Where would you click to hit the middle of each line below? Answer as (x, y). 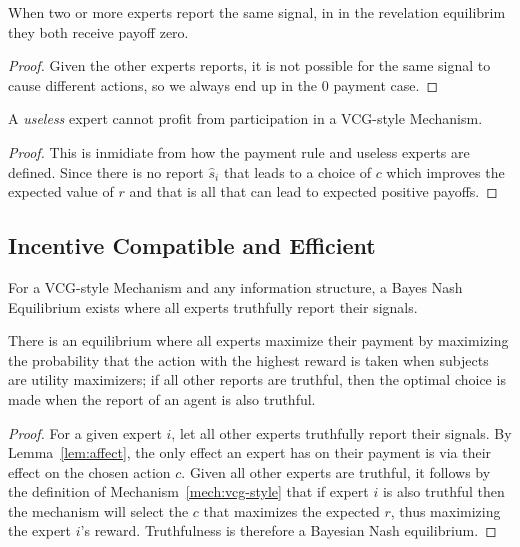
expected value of (61, 191)
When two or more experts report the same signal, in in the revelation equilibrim (257, 12)
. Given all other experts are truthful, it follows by (336, 471)
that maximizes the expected (291, 510)
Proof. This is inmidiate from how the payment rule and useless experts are (239, 151)
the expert (40, 530)
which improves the (445, 171)
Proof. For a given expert (85, 432)
